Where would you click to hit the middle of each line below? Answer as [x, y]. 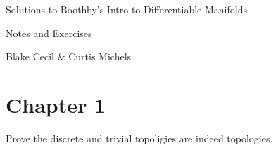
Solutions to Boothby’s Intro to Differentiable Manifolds [126, 9]
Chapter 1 [56, 104]
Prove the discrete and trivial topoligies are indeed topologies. [139, 138]
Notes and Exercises [49, 33]
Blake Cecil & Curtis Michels [69, 56]
